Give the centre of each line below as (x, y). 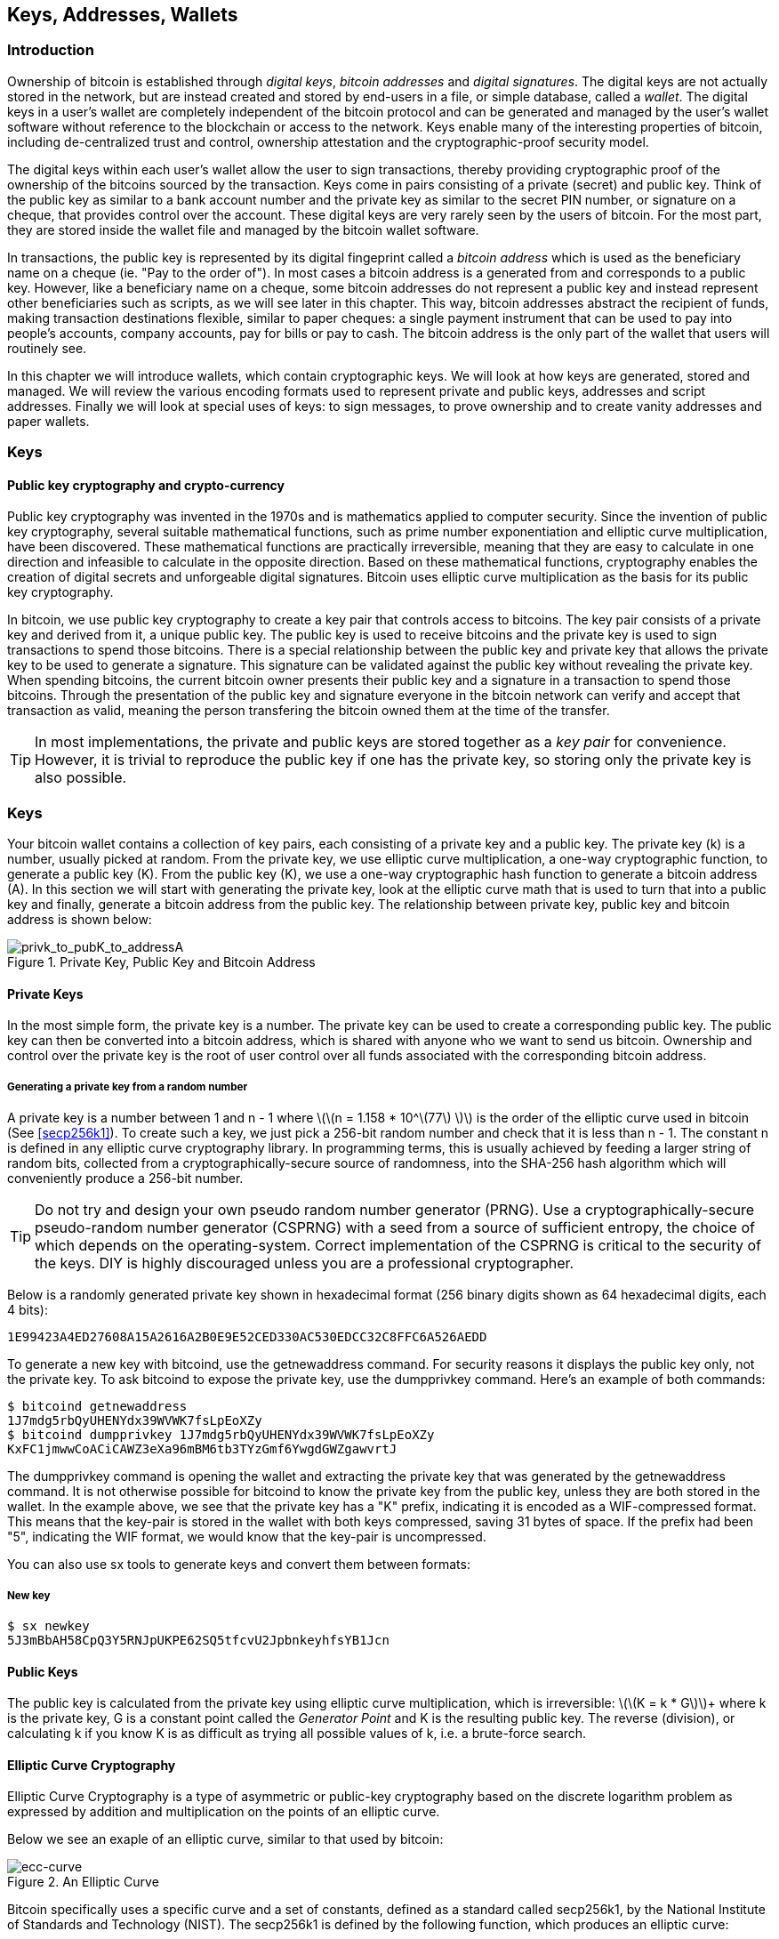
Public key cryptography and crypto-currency (146, 485)
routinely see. (47, 348)
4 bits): (28, 1310)
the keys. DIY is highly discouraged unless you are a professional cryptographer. (305, 1263)
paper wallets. (48, 421)
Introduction (51, 50)
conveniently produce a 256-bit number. (125, 1179)
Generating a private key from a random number (128, 1086)
